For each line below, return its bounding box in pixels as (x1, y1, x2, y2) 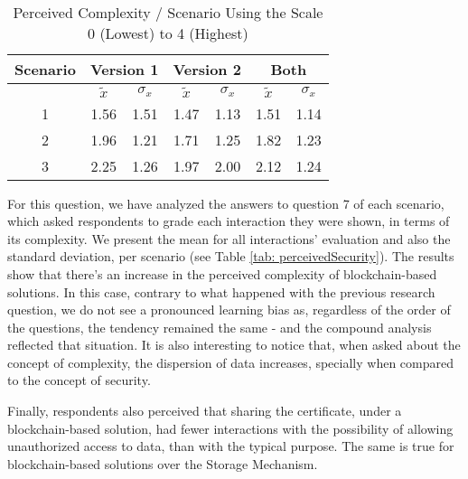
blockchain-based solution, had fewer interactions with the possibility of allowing (7, 418, 454, 437)
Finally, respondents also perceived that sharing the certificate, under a (7, 401, 402, 420)
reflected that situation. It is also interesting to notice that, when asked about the (7, 335, 461, 354)
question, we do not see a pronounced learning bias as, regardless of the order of (7, 300, 451, 319)
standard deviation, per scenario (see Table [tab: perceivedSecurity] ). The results (7, 247, 454, 266)
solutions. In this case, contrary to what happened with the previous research (7, 282, 435, 301)
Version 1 (89, 59, 159, 80)
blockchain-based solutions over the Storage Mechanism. (7, 454, 318, 473)
